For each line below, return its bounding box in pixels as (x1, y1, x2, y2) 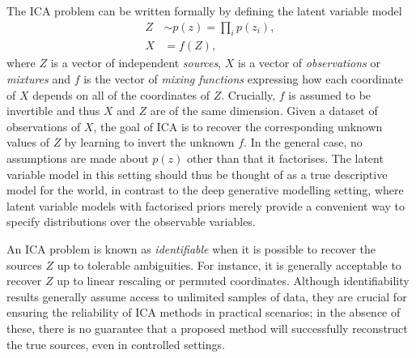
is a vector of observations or (238, 54, 380, 71)
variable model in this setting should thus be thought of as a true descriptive (6, 165, 388, 182)
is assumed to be (288, 86, 371, 103)
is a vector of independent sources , (50, 54, 222, 71)
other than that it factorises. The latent (187, 150, 384, 167)
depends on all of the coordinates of (32, 86, 210, 103)
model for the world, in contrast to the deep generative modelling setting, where (6, 181, 404, 198)
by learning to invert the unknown (64, 134, 235, 151)
